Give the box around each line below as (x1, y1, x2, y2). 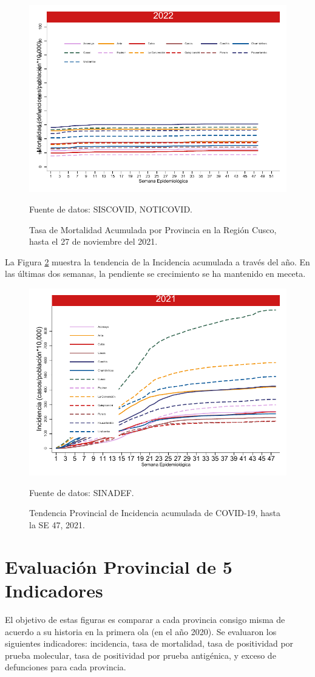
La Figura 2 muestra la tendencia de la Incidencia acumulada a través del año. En (5, 255, 310, 268)
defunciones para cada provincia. (5, 661, 126, 673)
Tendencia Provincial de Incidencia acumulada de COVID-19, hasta (29, 506, 280, 519)
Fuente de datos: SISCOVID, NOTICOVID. (29, 202, 192, 215)
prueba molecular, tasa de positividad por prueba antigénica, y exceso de (5, 648, 276, 661)
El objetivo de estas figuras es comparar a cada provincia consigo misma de (5, 613, 285, 625)
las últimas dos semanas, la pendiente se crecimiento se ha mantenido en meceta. (5, 267, 306, 280)
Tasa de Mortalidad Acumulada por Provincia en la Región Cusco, (29, 223, 277, 236)
